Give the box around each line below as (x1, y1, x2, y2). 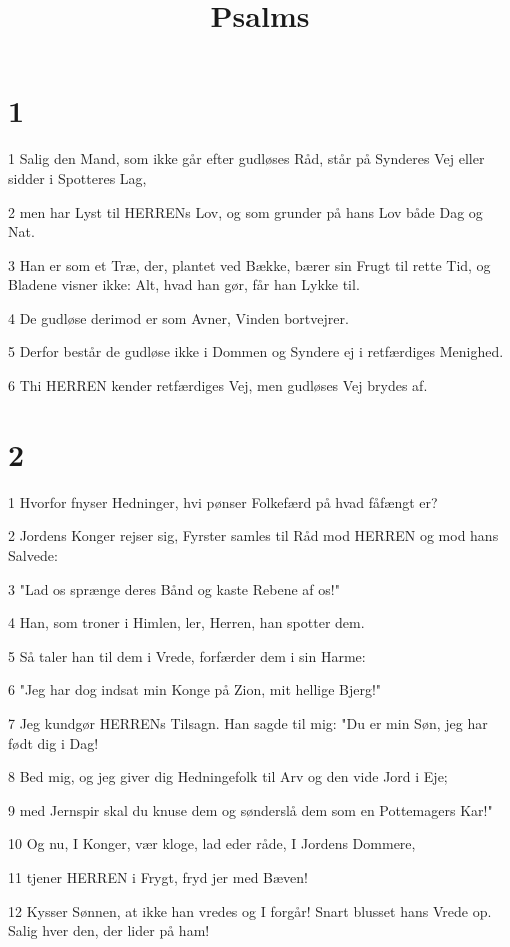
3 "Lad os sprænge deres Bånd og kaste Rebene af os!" (8, 578, 340, 599)
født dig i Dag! (8, 732, 99, 753)
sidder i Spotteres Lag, (8, 167, 147, 188)
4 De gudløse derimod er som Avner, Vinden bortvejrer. (8, 307, 349, 328)
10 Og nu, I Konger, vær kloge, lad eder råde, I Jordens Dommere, (8, 833, 416, 854)
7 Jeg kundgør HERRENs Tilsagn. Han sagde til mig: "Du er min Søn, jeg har (8, 712, 488, 733)
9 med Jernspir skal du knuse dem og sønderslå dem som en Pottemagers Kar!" (8, 799, 493, 820)
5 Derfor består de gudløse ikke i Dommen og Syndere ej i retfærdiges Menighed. (8, 341, 504, 362)
